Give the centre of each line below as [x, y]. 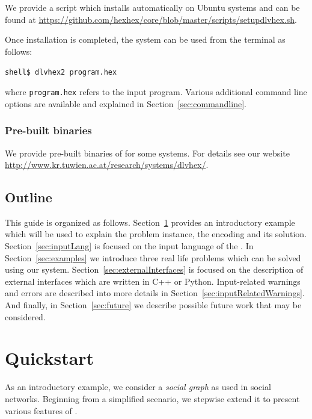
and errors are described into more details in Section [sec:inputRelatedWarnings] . [155, 293]
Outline [29, 197]
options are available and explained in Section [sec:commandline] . [126, 103]
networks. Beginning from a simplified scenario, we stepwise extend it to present [152, 398]
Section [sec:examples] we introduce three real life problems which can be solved [153, 257]
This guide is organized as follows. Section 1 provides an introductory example [150, 222]
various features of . [41, 410]
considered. [25, 316]
